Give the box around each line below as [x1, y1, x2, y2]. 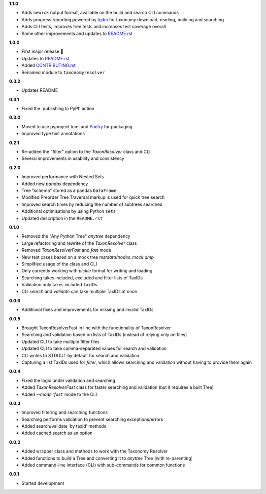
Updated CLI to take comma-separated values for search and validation [21, 345, 167, 351]
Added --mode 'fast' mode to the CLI [21, 391, 97, 397]
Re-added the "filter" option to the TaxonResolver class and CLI [21, 149, 151, 155]
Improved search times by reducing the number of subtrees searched [21, 201, 163, 207]
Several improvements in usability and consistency [21, 155, 125, 161]
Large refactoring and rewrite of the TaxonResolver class [21, 240, 137, 246]
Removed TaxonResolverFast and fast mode [21, 247, 112, 253]
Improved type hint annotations [21, 131, 85, 137]
